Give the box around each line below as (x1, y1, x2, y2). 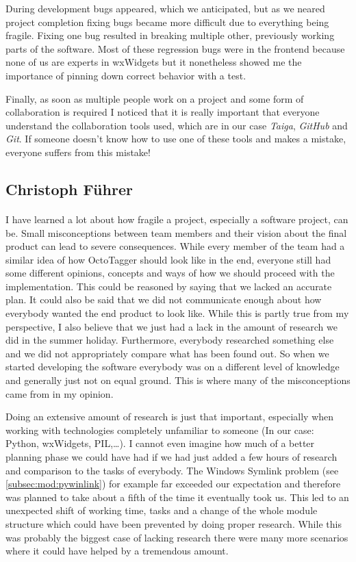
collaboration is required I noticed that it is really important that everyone (5, 105, 320, 119)
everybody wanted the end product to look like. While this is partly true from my (5, 306, 349, 320)
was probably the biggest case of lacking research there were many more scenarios (5, 530, 348, 544)
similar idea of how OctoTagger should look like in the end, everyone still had (5, 252, 331, 266)
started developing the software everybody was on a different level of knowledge (5, 359, 340, 374)
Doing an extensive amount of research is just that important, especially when (5, 409, 334, 424)
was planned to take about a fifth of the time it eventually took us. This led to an (5, 489, 349, 504)
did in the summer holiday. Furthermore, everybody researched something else (5, 333, 334, 347)
